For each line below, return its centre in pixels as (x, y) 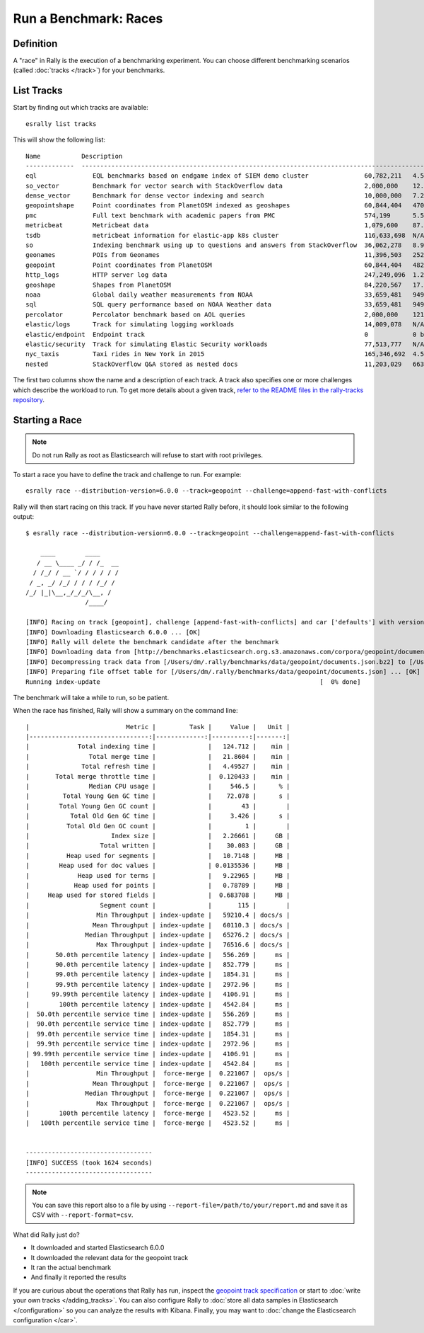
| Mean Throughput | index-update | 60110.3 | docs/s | (158, 925)
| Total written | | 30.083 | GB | (158, 846)
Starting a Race (48, 420)
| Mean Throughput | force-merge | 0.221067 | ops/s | (158, 1083)
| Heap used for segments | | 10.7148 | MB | (158, 856)
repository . (29, 399)
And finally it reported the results (78, 1277)
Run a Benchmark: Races (88, 18)
